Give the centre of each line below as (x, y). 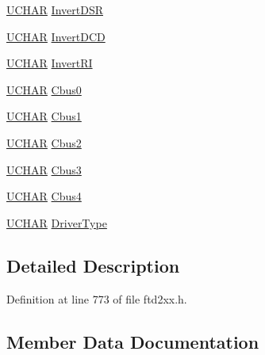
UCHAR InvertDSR (55, 10)
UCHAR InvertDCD (56, 36)
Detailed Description (93, 265)
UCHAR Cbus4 (44, 196)
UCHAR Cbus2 (44, 142)
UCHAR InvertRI (50, 63)
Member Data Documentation (133, 341)
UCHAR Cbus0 (44, 89)
